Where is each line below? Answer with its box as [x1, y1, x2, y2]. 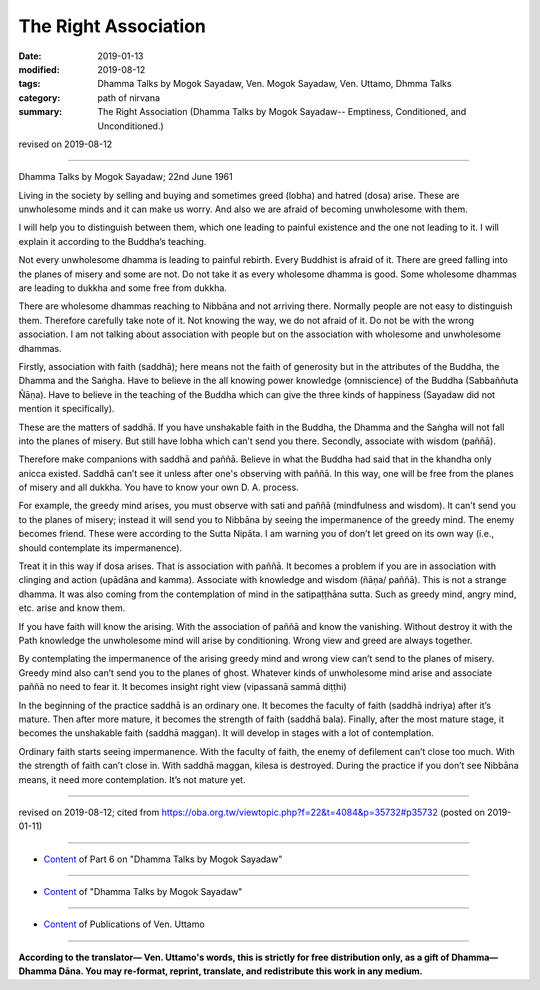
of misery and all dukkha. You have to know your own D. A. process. [18, 481, 299, 494]
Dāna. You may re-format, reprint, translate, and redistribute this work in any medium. [58, 965, 424, 977]
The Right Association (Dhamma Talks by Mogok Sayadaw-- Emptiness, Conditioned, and [97, 106, 467, 118]
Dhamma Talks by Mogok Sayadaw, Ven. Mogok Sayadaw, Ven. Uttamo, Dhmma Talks [97, 78, 452, 90]
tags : [18, 78, 41, 90]
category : [18, 91, 61, 104]
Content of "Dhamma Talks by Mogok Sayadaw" [43, 886, 243, 898]
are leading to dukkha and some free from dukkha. [18, 282, 227, 294]
